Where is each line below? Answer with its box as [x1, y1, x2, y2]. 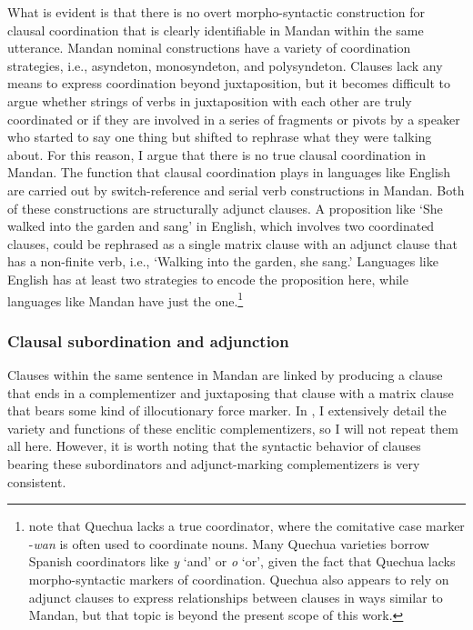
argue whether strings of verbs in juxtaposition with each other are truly [7, 91, 412, 110]
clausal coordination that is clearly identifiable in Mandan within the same [7, 20, 424, 39]
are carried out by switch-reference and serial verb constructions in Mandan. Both [7, 180, 465, 199]
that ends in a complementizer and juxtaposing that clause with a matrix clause [7, 383, 454, 402]
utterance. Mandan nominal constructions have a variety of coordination [7, 38, 411, 57]
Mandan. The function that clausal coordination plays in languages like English [7, 163, 451, 182]
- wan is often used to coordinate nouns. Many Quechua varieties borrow [28, 534, 429, 553]
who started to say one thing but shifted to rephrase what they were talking [7, 127, 432, 146]
